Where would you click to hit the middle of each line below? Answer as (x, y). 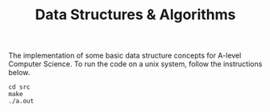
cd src (19, 87)
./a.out (21, 102)
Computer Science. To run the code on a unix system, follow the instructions (135, 64)
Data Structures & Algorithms (135, 15)
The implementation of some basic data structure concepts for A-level (125, 56)
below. (19, 73)
